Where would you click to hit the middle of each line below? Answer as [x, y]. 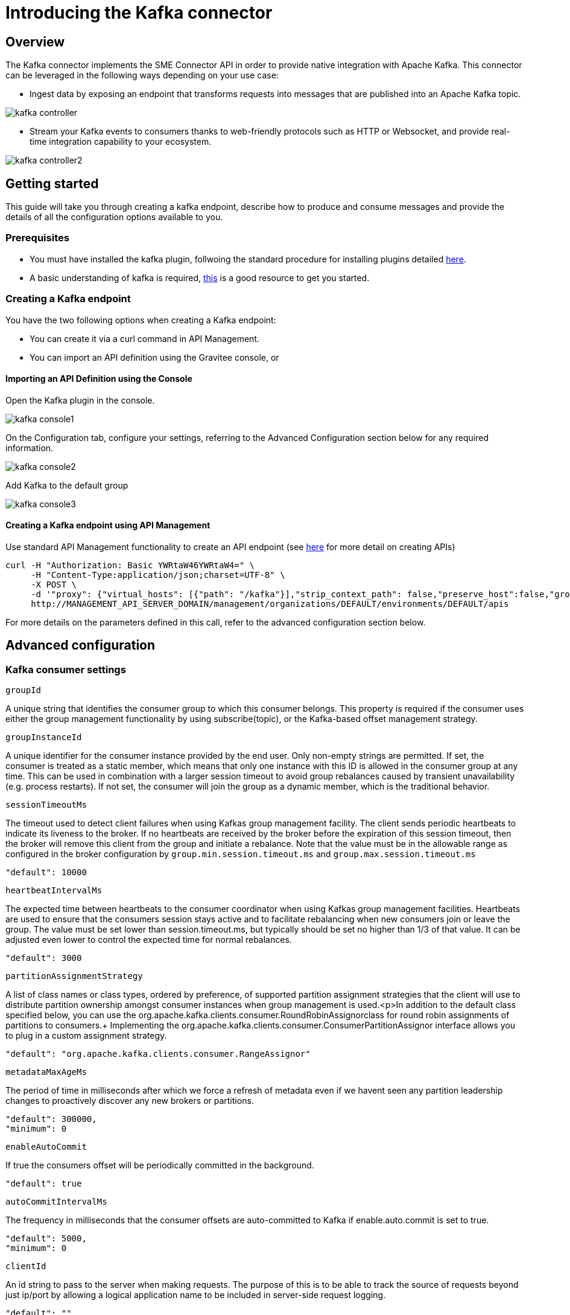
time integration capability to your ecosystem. [121, 142]
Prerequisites [37, 238]
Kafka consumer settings [66, 669]
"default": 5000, [46, 1239]
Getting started [52, 183]
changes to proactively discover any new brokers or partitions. [130, 1101]
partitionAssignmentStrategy [74, 976]
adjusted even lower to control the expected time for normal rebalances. [149, 940]
